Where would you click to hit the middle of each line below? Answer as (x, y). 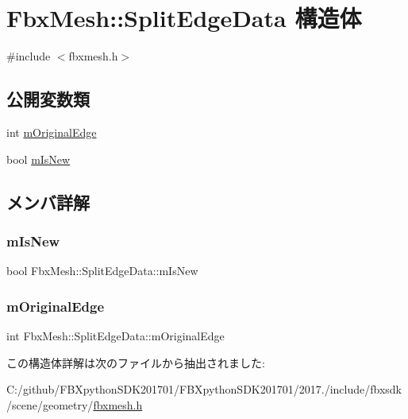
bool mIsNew (38, 159)
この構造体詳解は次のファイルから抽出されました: (136, 362)
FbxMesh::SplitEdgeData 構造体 (184, 18)
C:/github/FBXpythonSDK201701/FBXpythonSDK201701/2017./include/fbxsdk (204, 389)
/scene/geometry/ (50, 404)
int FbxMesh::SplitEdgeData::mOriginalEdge (115, 335)
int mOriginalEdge (52, 132)
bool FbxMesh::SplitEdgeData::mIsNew (102, 271)
